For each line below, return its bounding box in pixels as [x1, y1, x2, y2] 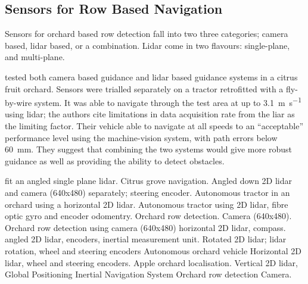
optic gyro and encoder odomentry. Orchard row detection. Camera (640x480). [5, 210, 292, 222]
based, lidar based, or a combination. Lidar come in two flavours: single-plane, [5, 39, 290, 51]
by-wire [5, 96, 32, 108]
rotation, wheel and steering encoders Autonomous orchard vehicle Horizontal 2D [5, 244, 302, 257]
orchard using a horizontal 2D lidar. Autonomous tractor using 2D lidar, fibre [5, 198, 288, 210]
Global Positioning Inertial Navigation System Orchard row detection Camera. [5, 268, 292, 280]
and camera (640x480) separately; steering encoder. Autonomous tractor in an [5, 186, 290, 198]
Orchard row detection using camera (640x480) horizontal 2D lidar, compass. [5, 221, 286, 233]
